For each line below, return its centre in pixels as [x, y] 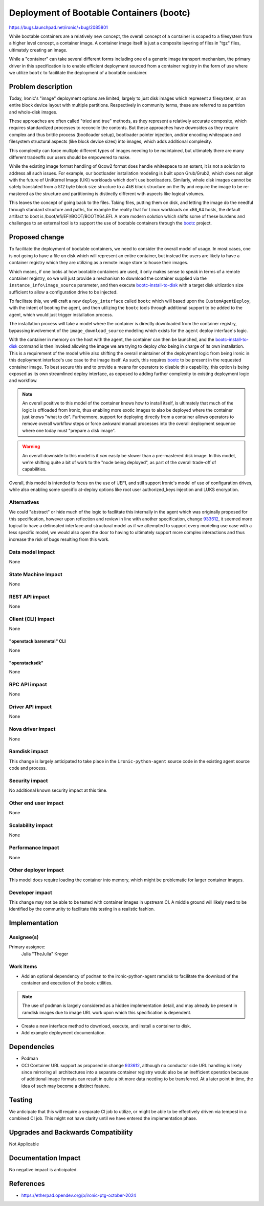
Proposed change [37, 237]
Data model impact [32, 552]
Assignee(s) [24, 938]
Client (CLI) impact [32, 619]
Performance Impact [34, 848]
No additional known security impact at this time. [58, 790]
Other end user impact [36, 803]
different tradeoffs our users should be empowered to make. [70, 157]
